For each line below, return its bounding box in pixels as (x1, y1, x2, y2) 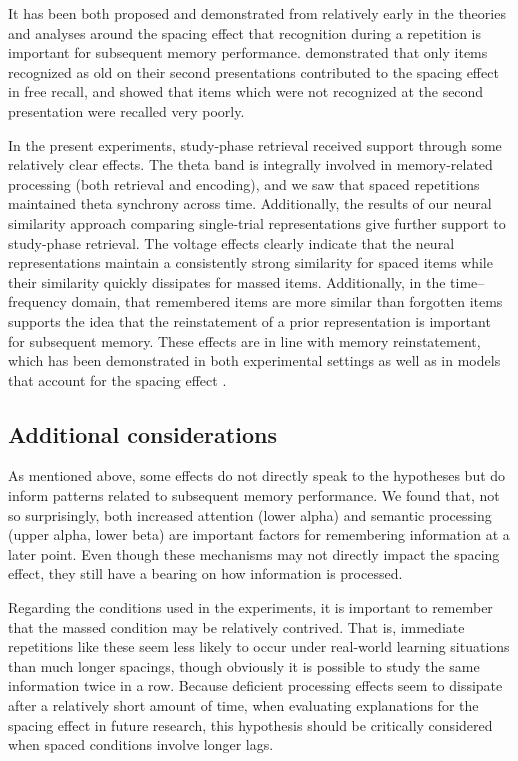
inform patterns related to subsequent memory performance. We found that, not (8, 485, 500, 506)
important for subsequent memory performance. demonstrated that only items (8, 42, 488, 63)
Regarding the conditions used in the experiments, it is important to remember (8, 597, 493, 618)
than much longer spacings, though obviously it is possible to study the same (8, 655, 480, 676)
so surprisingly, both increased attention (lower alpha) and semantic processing (8, 504, 492, 525)
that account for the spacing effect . (8, 369, 227, 390)
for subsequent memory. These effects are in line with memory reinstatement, (8, 330, 481, 351)
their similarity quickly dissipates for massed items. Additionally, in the (8, 271, 446, 292)
